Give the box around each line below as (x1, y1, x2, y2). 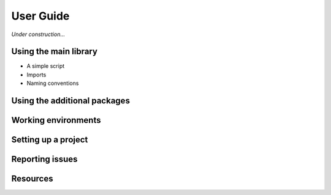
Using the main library (11, 46, 98, 57)
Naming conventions (26, 79, 79, 87)
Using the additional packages (11, 95, 130, 106)
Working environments (11, 115, 101, 125)
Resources (11, 174, 53, 184)
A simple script (26, 62, 65, 70)
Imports (26, 71, 47, 78)
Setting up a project (11, 134, 88, 145)
